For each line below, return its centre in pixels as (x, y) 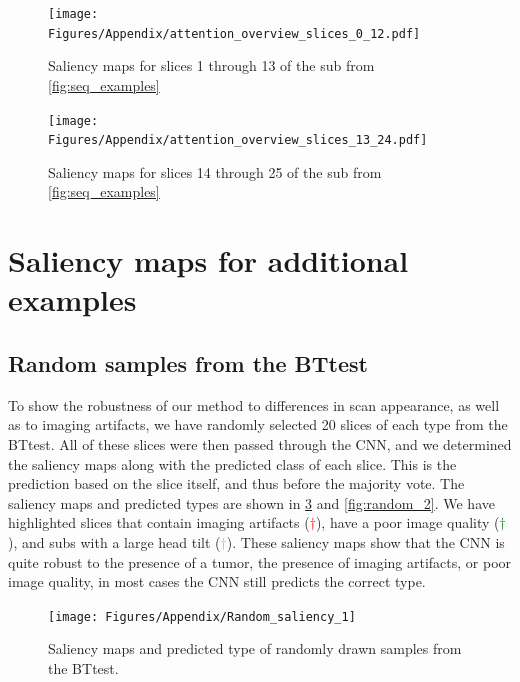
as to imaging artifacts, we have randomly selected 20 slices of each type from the (258, 424)
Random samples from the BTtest (188, 362)
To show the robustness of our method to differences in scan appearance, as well (254, 404)
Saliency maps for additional (208, 260)
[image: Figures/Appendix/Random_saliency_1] (202, 616)
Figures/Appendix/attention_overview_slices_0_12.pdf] (234, 33)
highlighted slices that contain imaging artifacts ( (159, 522)
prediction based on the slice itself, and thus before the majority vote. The (236, 483)
